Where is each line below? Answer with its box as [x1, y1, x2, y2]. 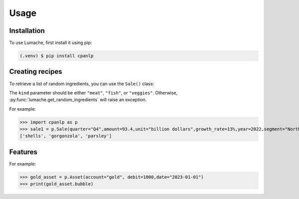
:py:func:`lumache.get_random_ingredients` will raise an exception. [9, 97, 147, 103]
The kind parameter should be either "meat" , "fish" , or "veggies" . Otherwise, [9, 90, 178, 96]
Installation [9, 26, 45, 35]
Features [9, 148, 37, 156]
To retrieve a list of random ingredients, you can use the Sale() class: [9, 80, 154, 87]
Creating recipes [9, 67, 62, 76]
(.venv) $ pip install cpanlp [19, 53, 94, 59]
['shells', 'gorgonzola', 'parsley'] [19, 133, 112, 139]
